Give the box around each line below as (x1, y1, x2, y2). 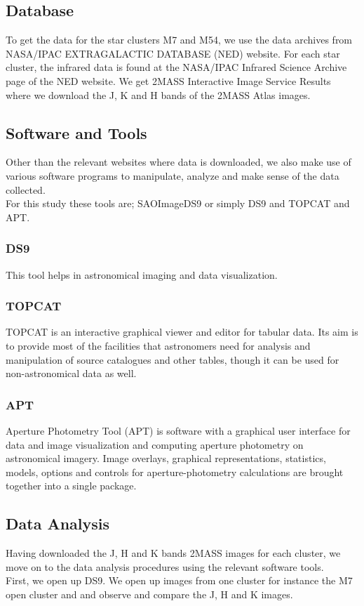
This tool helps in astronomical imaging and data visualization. (6, 267, 278, 282)
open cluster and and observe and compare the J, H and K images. (6, 586, 293, 601)
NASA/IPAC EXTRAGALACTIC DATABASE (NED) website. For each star (6, 46, 340, 60)
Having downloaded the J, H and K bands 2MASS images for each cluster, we (6, 546, 341, 560)
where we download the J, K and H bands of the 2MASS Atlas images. (6, 87, 311, 102)
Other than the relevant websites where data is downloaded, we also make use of (6, 154, 351, 169)
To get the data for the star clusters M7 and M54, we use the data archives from (6, 32, 353, 47)
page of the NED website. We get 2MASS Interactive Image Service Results (6, 73, 331, 88)
